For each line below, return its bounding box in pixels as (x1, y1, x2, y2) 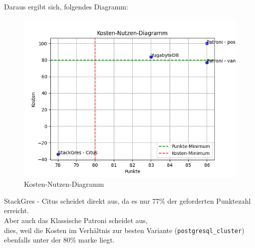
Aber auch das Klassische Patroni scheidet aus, (4, 215, 148, 225)
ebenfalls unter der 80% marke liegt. (4, 235, 115, 245)
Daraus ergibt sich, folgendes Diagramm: (4, 1, 128, 11)
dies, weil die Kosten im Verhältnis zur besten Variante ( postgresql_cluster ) (4, 225, 245, 235)
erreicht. (4, 205, 29, 216)
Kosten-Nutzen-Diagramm (24, 179, 104, 189)
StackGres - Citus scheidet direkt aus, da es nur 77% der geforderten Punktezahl (4, 195, 251, 206)
